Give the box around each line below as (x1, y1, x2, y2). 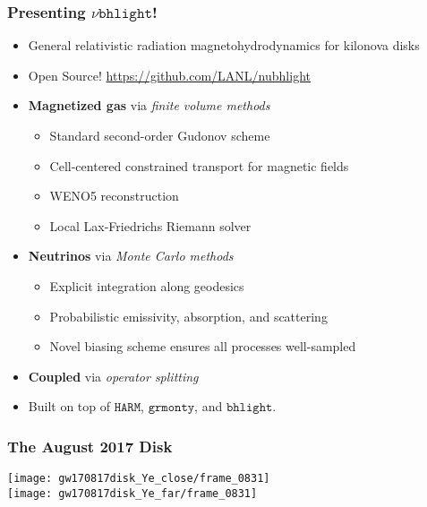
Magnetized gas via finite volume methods (28, 96, 270, 115)
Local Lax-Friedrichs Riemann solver (49, 216, 252, 235)
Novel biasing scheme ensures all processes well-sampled (49, 337, 356, 356)
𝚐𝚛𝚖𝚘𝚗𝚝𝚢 (148, 401, 195, 415)
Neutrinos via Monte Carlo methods (28, 246, 234, 265)
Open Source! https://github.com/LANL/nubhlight (28, 65, 311, 84)
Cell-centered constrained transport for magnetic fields (49, 156, 349, 175)
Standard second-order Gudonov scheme (49, 126, 270, 144)
